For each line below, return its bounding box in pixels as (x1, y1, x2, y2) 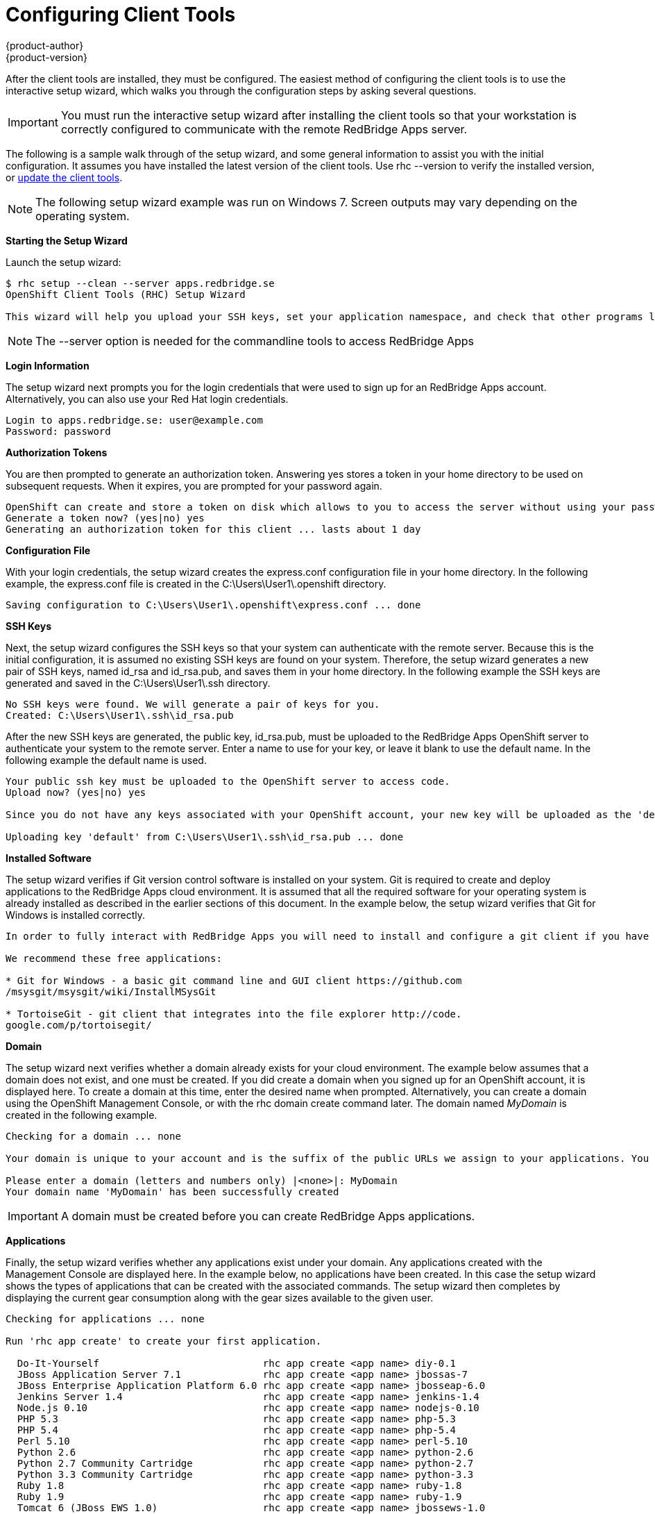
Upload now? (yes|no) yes (6, 786, 146, 798)
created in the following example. (6, 1108, 158, 1121)
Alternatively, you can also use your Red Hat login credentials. (6, 392, 289, 405)
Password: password (6, 425, 111, 437)
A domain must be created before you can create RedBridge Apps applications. (60, 1208, 475, 1223)
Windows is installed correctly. (6, 908, 146, 921)
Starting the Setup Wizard (6, 234, 128, 247)
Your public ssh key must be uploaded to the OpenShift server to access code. (6, 775, 450, 787)
